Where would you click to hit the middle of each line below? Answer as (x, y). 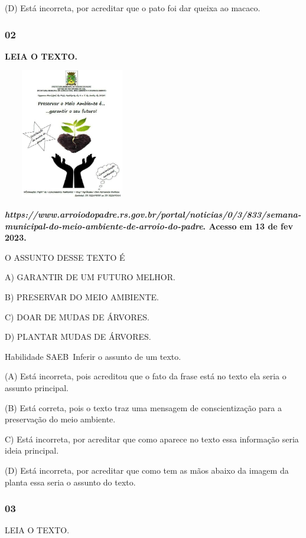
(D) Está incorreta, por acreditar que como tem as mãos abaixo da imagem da (147, 470)
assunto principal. (37, 387)
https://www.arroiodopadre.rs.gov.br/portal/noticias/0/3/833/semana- (153, 214)
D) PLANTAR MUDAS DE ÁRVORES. (78, 337)
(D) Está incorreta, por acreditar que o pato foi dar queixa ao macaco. (133, 8)
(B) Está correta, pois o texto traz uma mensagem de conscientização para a (143, 407)
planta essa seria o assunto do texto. (70, 482)
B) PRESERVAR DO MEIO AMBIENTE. (82, 296)
